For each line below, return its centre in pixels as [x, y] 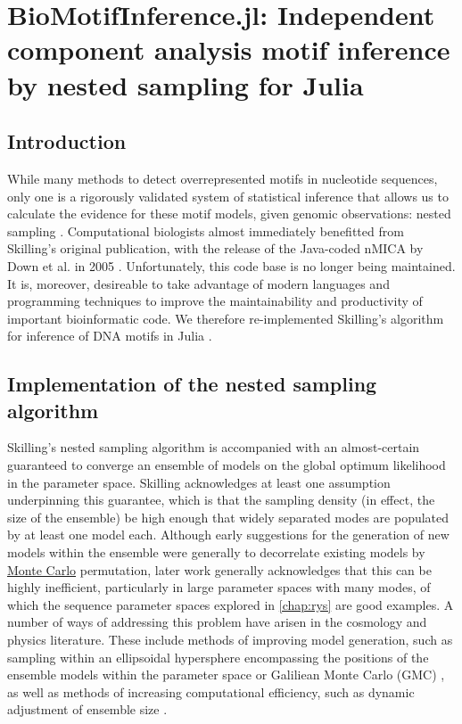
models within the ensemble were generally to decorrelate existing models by [216, 552]
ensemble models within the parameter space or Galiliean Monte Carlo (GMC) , [226, 675]
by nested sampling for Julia [186, 84]
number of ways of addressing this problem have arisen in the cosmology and [217, 622]
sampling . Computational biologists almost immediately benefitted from [206, 230]
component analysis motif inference [229, 49]
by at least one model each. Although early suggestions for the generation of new [228, 535]
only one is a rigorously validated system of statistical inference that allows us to [228, 196]
